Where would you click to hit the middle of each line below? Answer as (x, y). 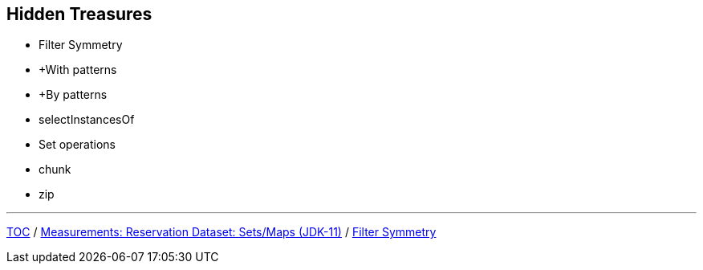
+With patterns (78, 70)
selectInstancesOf (87, 120)
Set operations (77, 145)
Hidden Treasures (79, 14)
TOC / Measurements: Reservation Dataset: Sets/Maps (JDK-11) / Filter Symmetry (221, 232)
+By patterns (73, 95)
